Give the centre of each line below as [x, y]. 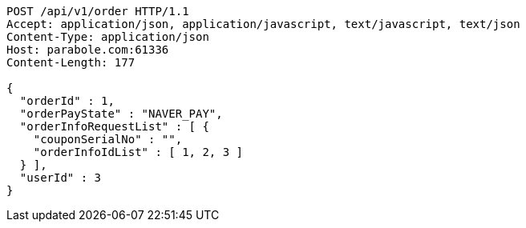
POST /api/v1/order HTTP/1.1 [98, 11]
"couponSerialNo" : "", [108, 139]
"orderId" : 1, [67, 101]
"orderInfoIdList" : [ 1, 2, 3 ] [138, 152]
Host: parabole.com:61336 [88, 50]
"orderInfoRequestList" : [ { [114, 126]
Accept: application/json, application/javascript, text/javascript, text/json [263, 24]
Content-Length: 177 [71, 62]
